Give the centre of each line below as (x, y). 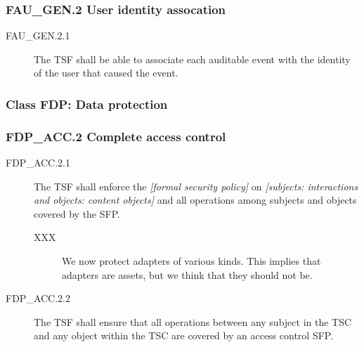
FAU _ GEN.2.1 (38, 35)
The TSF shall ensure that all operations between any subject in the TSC (193, 321)
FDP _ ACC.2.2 (38, 298)
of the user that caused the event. (106, 73)
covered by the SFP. (77, 213)
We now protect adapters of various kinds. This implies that (191, 261)
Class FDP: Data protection (87, 104)
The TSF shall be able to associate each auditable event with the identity (192, 59)
